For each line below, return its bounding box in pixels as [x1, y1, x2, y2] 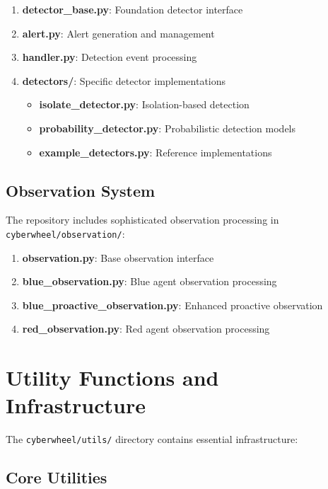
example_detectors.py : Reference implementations [39, 144, 272, 159]
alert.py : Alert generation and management [22, 25, 215, 40]
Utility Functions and [6, 363, 219, 392]
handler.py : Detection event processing [22, 50, 197, 64]
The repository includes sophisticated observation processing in [6, 212, 279, 227]
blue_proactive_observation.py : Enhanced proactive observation [22, 297, 323, 312]
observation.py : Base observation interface [22, 250, 214, 265]
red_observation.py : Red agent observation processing [22, 321, 270, 336]
